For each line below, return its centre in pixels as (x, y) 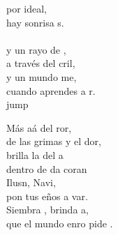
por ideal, (27, 8)
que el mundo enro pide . (60, 223)
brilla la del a (35, 154)
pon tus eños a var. (47, 196)
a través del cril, (41, 63)
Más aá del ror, (39, 127)
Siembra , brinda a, (47, 210)
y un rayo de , (36, 49)
